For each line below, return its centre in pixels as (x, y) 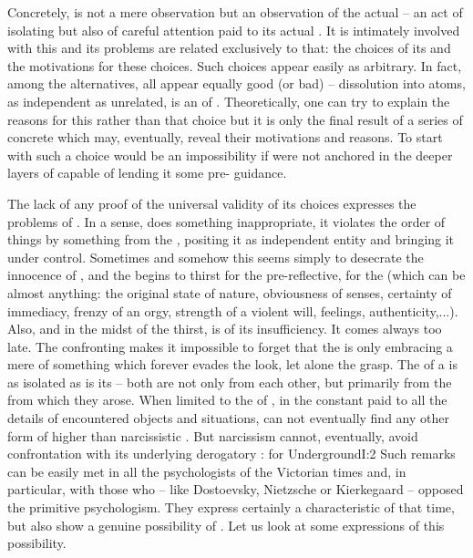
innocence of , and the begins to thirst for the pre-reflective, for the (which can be (236, 275)
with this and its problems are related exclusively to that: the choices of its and (229, 48)
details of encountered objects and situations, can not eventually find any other (228, 418)
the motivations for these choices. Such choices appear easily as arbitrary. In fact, (235, 65)
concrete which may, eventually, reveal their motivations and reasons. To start (225, 137)
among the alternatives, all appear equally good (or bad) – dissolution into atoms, (236, 83)
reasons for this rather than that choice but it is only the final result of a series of (235, 119)
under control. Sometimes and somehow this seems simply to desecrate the (216, 257)
